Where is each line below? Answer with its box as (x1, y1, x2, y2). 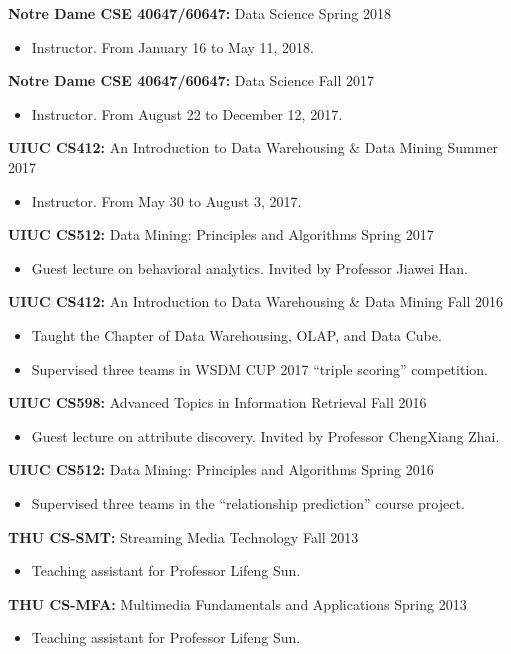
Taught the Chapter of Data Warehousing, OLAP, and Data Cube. (31, 324, 442, 345)
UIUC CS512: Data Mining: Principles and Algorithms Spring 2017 (8, 224, 434, 245)
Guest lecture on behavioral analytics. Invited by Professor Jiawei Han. (31, 257, 468, 278)
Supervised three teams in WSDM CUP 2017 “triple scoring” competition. (31, 358, 488, 379)
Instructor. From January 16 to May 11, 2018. (31, 36, 314, 57)
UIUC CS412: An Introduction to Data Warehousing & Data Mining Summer (8, 137, 499, 158)
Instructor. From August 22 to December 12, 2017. (31, 103, 343, 124)
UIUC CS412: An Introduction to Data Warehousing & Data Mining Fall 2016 (8, 291, 503, 312)
